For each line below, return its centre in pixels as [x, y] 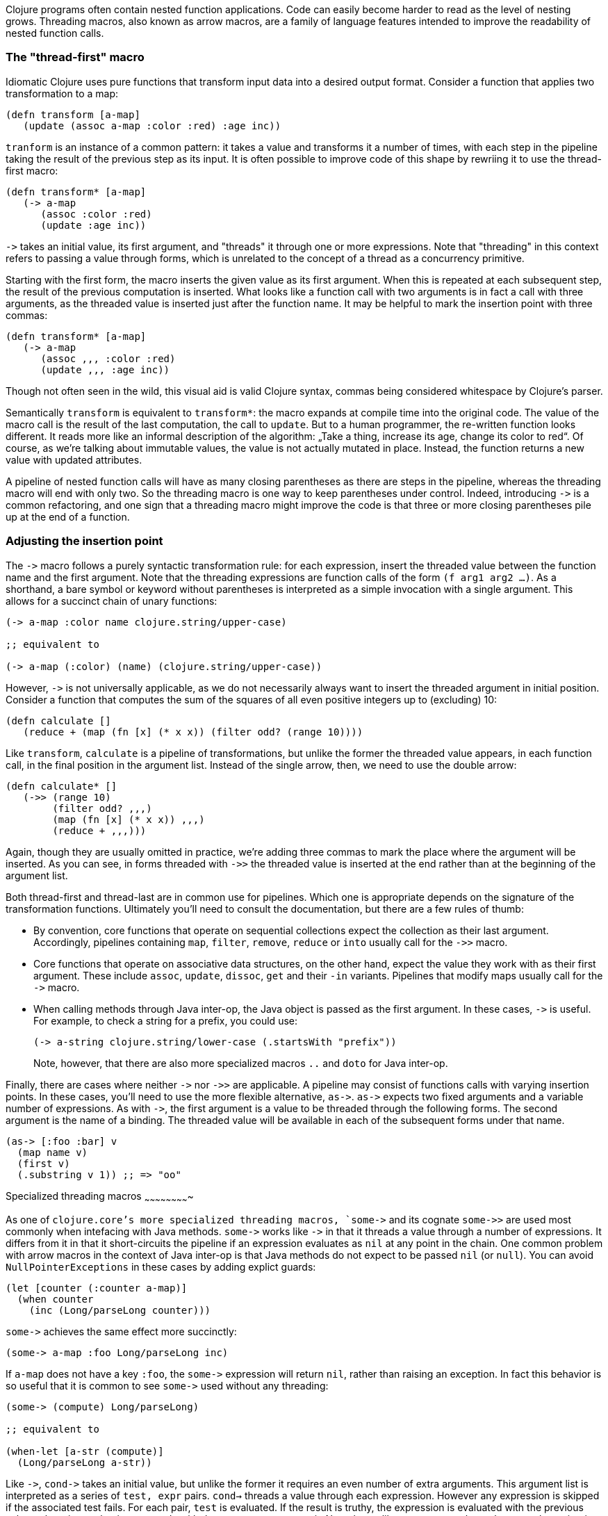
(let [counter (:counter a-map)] [97, 1288]
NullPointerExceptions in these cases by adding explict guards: [161, 1267]
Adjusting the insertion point [84, 541]
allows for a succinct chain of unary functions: [112, 601]
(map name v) [52, 1152]
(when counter [55, 1299]
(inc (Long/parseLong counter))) [120, 1311]
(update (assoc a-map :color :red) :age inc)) [152, 125]
